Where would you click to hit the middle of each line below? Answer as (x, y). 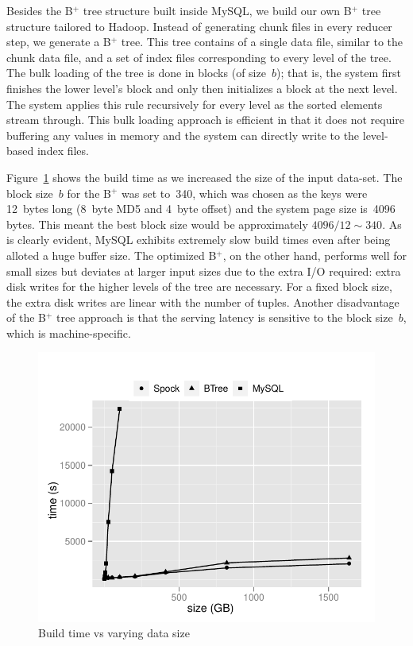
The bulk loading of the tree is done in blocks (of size (136, 73)
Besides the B (40, 10)
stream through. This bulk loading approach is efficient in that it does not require (206, 120)
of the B (26, 317)
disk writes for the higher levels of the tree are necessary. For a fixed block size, (199, 286)
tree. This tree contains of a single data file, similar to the (262, 42)
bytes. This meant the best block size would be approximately (157, 224)
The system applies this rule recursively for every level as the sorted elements (195, 104)
